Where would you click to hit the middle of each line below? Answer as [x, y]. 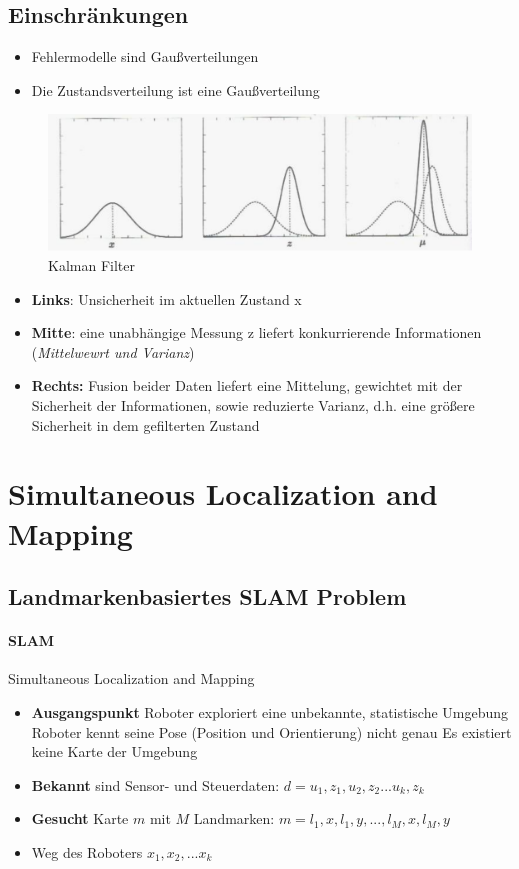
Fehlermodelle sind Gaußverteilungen [145, 56]
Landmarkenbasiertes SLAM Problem [207, 596]
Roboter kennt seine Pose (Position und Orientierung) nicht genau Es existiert [271, 731]
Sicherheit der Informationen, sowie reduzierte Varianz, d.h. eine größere [253, 405]
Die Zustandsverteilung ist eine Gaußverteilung [175, 89]
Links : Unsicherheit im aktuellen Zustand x [166, 298]
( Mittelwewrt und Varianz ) [113, 351]
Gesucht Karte [80, 818]
